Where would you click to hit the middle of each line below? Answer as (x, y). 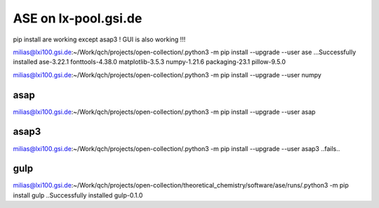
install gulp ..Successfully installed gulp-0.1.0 (78, 195)
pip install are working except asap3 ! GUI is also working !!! (99, 39)
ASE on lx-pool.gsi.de (78, 18)
